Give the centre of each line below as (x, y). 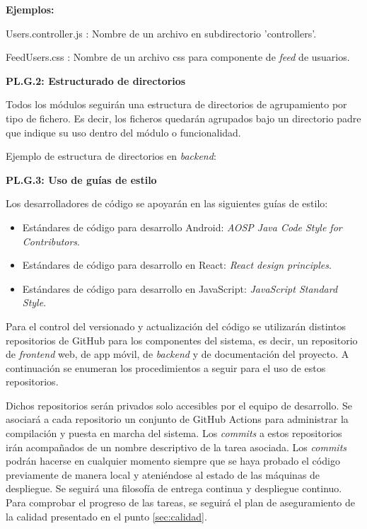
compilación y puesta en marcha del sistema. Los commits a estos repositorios (174, 433)
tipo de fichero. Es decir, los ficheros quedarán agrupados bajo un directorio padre (183, 118)
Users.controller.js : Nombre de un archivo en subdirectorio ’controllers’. (161, 33)
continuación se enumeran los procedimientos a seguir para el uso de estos (166, 367)
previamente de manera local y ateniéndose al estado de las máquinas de (163, 474)
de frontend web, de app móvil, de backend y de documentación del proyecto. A (177, 354)
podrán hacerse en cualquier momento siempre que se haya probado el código (173, 461)
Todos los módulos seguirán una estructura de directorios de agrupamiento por (176, 104)
